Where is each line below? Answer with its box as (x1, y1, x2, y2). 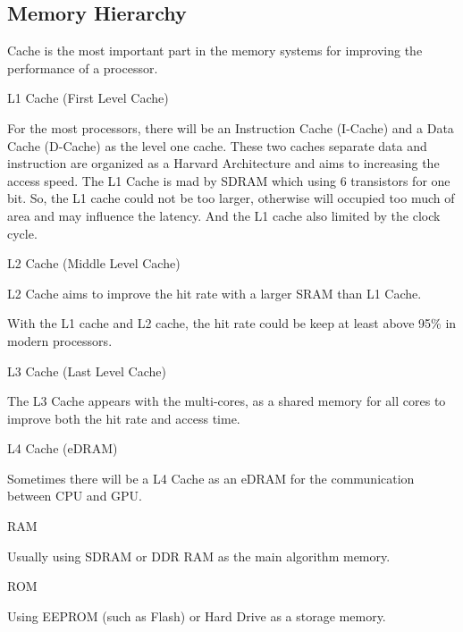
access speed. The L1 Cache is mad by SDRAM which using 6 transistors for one (7, 171, 450, 190)
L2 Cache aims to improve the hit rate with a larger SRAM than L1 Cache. (7, 283, 422, 302)
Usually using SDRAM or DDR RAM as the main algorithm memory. (7, 546, 391, 565)
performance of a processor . (7, 58, 158, 77)
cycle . (7, 223, 38, 242)
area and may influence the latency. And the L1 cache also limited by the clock (7, 206, 441, 224)
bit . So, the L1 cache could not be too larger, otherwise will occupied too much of (7, 189, 455, 207)
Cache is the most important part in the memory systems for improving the (7, 41, 423, 60)
